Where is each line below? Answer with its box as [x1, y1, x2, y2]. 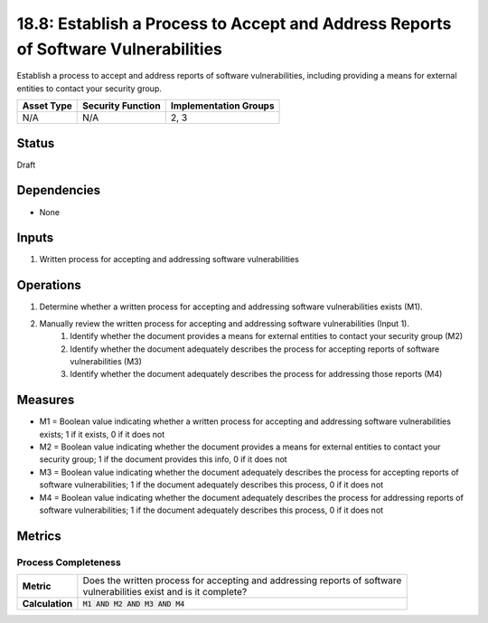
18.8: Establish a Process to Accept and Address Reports [16, 14, 452, 33]
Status [16, 136, 55, 151]
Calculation [22, 598, 73, 610]
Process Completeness [16, 556, 121, 569]
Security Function [82, 99, 162, 112]
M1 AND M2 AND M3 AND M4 [82, 599, 185, 609]
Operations [16, 278, 81, 293]
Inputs [16, 231, 54, 246]
